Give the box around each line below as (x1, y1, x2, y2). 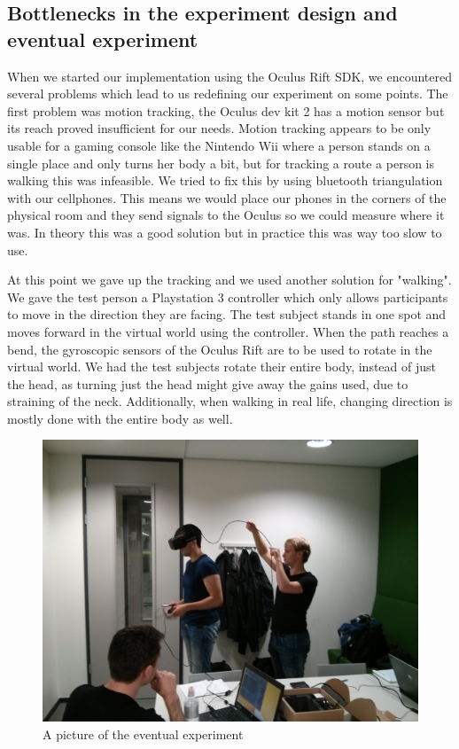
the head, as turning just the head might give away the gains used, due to (7, 374, 408, 393)
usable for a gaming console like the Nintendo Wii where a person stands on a (7, 136, 431, 154)
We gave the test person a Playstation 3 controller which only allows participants (7, 287, 448, 306)
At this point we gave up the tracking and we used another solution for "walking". (7, 270, 452, 289)
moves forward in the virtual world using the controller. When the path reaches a (7, 322, 449, 340)
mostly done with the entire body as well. (7, 409, 233, 427)
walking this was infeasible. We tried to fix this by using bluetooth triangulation (7, 171, 443, 190)
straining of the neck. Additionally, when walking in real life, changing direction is (7, 392, 453, 410)
